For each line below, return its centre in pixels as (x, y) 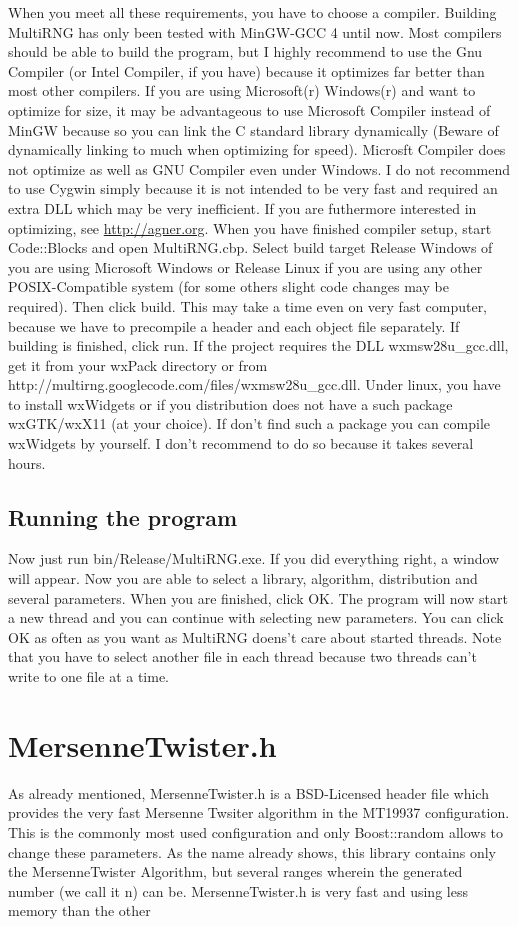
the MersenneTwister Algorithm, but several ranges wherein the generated (235, 871)
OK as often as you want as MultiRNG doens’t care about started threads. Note (255, 636)
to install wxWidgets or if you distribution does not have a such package (230, 403)
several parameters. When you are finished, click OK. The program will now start (258, 597)
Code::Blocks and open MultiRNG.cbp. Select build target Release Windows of (250, 247)
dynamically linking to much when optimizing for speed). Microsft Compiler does (257, 149)
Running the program (123, 516)
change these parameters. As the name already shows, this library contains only (252, 851)
